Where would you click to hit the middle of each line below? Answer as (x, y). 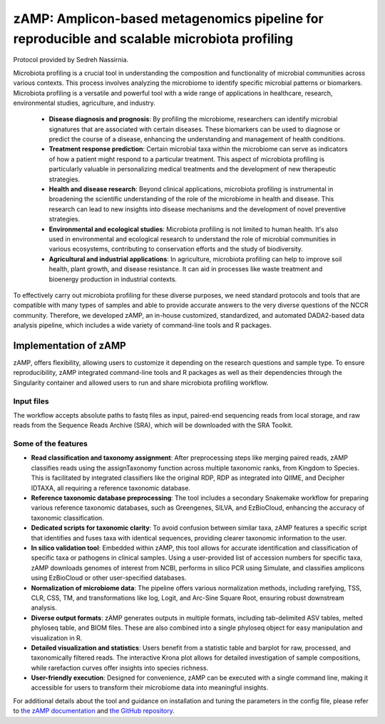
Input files (31, 401)
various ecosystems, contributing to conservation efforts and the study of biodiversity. (176, 249)
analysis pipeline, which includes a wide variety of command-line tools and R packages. (143, 326)
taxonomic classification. (68, 518)
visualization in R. (57, 638)
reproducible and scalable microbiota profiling (153, 39)
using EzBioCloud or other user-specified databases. (109, 578)
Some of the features (51, 444)
